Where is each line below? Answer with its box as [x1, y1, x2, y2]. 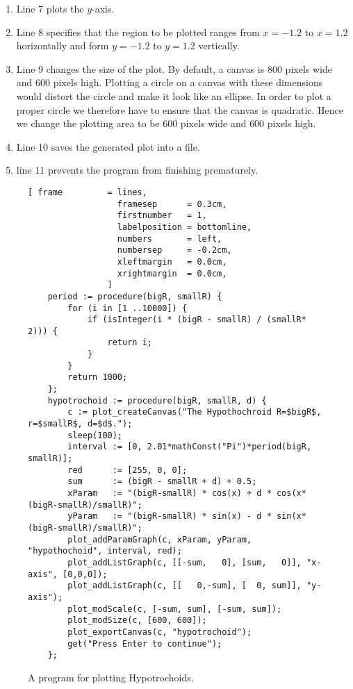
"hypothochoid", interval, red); [28, 546, 182, 556]
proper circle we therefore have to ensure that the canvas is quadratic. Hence [16, 102, 344, 117]
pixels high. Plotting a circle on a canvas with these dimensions [53, 75, 323, 90]
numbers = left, [117, 233, 222, 244]
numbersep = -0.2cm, [117, 245, 232, 256]
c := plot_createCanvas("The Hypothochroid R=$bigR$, [67, 407, 322, 417]
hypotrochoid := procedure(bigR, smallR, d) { [47, 395, 267, 406]
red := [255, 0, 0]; [67, 465, 188, 475]
